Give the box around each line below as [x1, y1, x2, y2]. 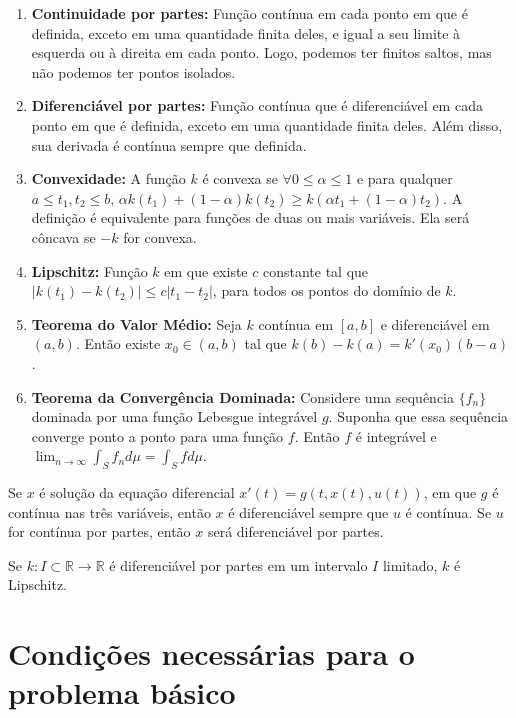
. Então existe [75, 333, 161, 354]
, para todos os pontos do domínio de [212, 280, 441, 301]
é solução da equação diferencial [39, 482, 235, 503]
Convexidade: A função [31, 168, 186, 189]
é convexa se [202, 168, 278, 189]
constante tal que [262, 260, 369, 281]
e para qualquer [356, 168, 453, 189]
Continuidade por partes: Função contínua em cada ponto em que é [31, 3, 468, 23]
